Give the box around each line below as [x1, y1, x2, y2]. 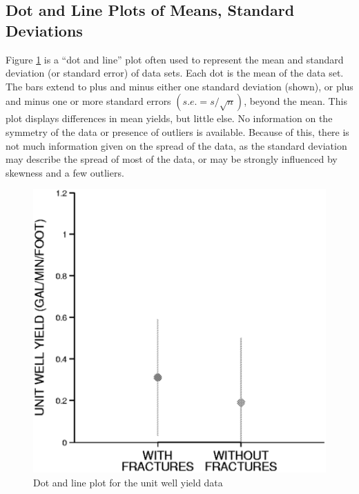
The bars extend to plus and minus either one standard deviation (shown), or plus [6, 79, 353, 93]
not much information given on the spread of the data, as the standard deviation [6, 138, 347, 152]
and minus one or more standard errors [6, 94, 171, 108]
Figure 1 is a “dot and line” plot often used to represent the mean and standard [6, 52, 344, 66]
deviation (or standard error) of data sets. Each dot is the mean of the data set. [6, 66, 344, 80]
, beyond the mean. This [244, 94, 347, 108]
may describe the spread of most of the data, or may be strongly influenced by [6, 152, 338, 166]
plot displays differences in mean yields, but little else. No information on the [6, 111, 333, 126]
